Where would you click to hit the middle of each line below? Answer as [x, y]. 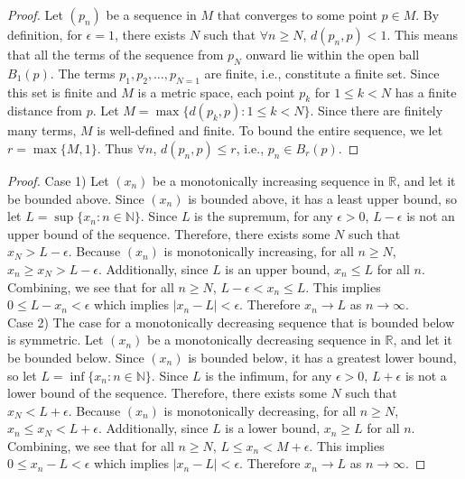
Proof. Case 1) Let [58, 180]
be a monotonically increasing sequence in [269, 180]
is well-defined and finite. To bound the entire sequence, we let [270, 130]
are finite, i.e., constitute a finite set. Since [322, 73]
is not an [431, 216]
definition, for [45, 34]
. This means [423, 34]
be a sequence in [151, 14]
